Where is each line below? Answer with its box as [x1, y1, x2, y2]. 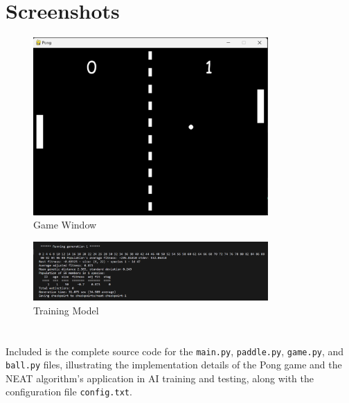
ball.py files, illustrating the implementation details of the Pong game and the [6, 357, 342, 372]
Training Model [33, 303, 99, 317]
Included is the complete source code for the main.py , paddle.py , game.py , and [6, 343, 344, 358]
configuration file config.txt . [6, 384, 132, 399]
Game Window [33, 217, 97, 232]
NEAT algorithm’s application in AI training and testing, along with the [6, 370, 314, 385]
